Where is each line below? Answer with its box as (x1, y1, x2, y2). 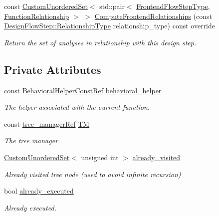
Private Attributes (4, 61, 101, 77)
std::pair (99, 1, 125, 11)
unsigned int (81, 152, 119, 162)
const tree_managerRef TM (4, 118, 90, 129)
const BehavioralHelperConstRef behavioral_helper (4, 85, 162, 95)
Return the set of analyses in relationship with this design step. (4, 37, 197, 47)
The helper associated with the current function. (4, 102, 150, 112)
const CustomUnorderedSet (4, 1, 88, 11)
